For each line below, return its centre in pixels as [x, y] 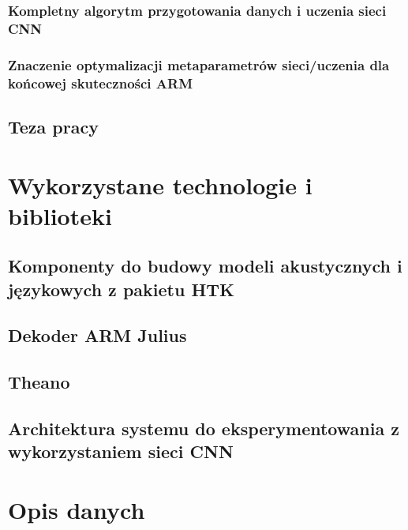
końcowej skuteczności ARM [101, 83]
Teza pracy [53, 126]
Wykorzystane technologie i [160, 184]
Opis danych [77, 509]
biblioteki [60, 215]
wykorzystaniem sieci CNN [121, 451]
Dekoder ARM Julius [97, 335]
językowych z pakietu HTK [122, 289]
